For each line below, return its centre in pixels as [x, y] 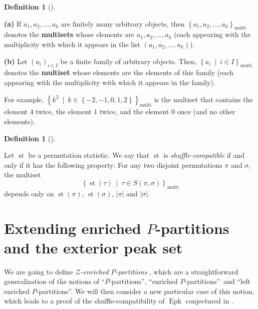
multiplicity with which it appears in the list [72, 44]
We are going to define [39, 271]
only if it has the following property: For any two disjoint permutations [113, 165]
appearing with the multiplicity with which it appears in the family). [110, 82]
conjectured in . [209, 301]
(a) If [13, 23]
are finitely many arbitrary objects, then [123, 23]
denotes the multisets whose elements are [69, 34]
